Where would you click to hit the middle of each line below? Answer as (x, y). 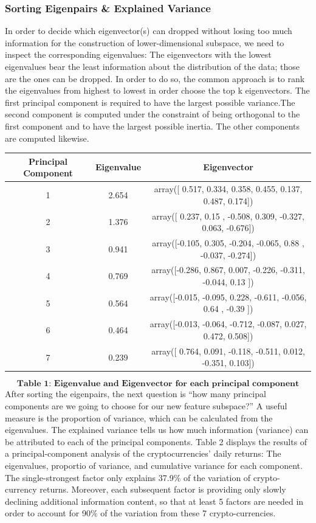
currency (21, 489)
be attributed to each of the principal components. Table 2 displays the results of (156, 441)
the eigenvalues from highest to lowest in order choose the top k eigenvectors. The (157, 90)
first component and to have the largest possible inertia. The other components (153, 126)
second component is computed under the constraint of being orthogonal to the (153, 114)
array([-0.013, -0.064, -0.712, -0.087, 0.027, (228, 324)
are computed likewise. (47, 138)
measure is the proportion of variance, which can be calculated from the (139, 417)
